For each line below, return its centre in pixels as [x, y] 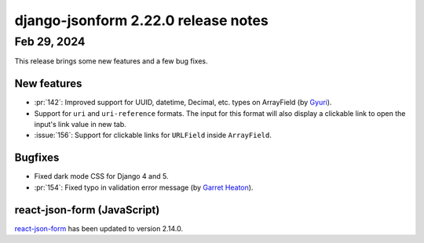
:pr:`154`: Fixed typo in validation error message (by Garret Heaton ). [144, 187]
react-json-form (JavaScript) [87, 210]
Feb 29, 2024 [50, 42]
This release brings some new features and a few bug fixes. [111, 61]
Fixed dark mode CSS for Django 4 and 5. [101, 176]
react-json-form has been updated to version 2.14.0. [99, 228]
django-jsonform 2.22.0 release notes [141, 20]
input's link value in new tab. [80, 125]
